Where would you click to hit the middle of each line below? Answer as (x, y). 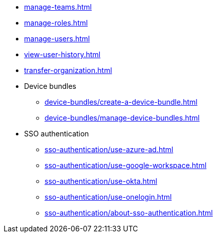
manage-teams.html (58, 7)
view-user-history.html (62, 54)
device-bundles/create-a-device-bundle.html (121, 102)
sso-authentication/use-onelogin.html (108, 197)
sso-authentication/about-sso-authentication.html (129, 213)
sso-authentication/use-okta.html (101, 181)
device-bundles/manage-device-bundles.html (122, 118)
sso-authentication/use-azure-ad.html (109, 149)
